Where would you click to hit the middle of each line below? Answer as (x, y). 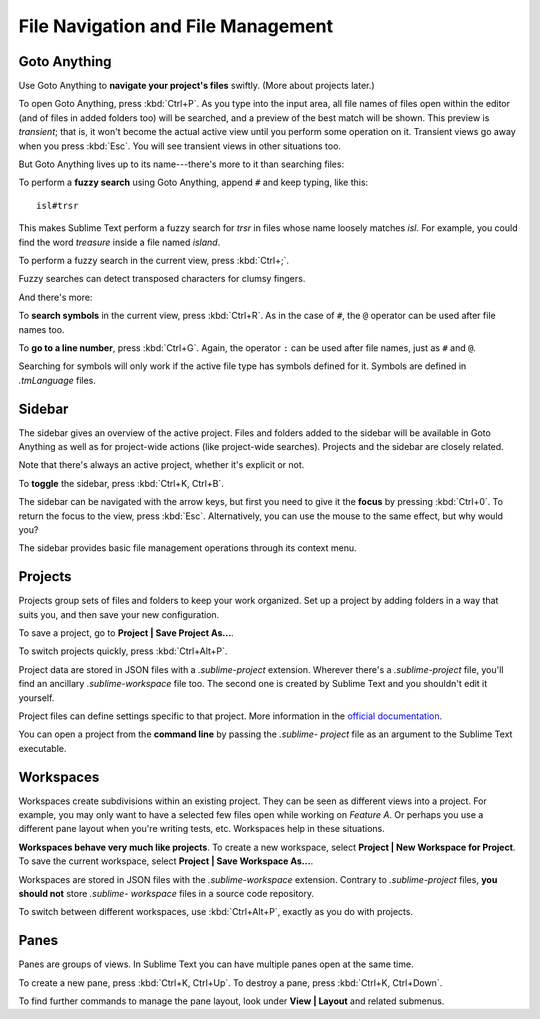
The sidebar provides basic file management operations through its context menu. (187, 548)
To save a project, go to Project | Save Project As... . (126, 633)
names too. (41, 329)
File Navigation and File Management (176, 26)
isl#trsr (57, 205)
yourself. (36, 697)
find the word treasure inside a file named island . (119, 242)
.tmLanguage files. (57, 380)
